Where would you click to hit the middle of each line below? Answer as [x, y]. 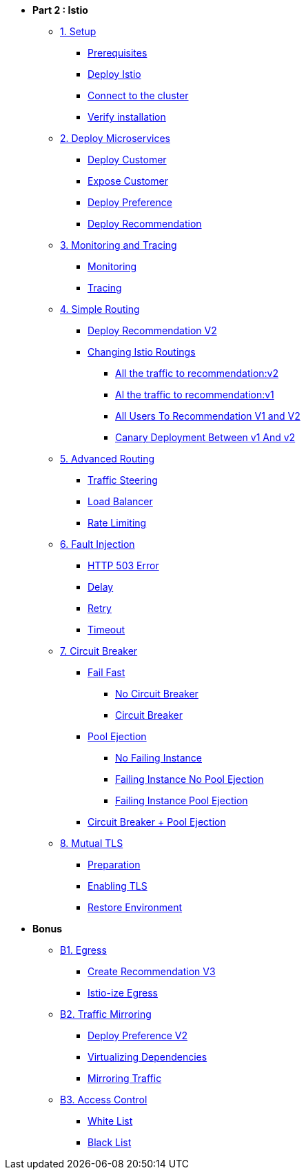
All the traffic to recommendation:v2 [197, 373]
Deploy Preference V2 [137, 1035]
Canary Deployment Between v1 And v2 [205, 437]
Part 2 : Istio [60, 10]
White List [110, 1121]
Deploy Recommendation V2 [152, 330]
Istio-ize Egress [123, 993]
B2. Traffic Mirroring [106, 1014]
